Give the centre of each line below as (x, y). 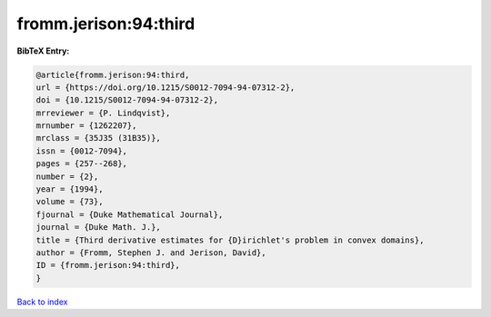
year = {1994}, (70, 189)
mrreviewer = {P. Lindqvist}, (103, 113)
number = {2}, (67, 176)
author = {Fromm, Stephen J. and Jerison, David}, (151, 253)
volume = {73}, (70, 202)
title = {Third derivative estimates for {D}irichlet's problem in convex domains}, (230, 240)
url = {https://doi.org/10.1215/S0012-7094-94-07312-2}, (165, 87)
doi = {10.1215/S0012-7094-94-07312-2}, (127, 100)
